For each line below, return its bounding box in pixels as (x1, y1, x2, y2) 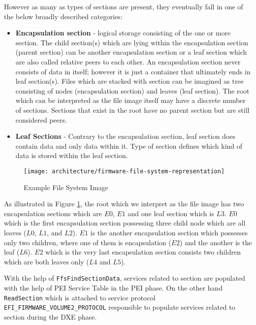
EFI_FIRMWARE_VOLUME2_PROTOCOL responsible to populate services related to (4, 302, 235, 312)
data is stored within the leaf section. (15, 150, 128, 161)
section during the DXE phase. (4, 311, 97, 322)
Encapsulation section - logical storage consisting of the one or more (15, 28, 231, 38)
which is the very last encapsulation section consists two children (45, 247, 241, 257)
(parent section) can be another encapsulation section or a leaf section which (15, 47, 247, 57)
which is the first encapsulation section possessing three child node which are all (4, 218, 246, 228)
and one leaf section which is (128, 208, 214, 218)
